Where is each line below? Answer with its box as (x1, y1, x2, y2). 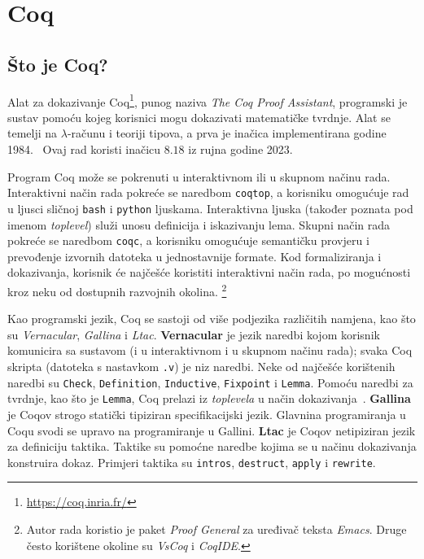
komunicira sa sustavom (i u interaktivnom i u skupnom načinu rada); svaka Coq (7, 342, 413, 359)
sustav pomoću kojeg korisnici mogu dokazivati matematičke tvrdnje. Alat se (7, 108, 391, 125)
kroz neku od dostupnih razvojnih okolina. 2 (7, 280, 227, 299)
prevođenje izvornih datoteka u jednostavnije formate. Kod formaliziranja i (7, 247, 382, 264)
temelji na (7, 124, 58, 142)
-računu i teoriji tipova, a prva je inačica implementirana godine (67, 124, 387, 142)
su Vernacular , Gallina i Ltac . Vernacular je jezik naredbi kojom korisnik (7, 325, 380, 343)
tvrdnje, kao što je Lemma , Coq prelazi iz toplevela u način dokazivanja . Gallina (7, 390, 411, 407)
